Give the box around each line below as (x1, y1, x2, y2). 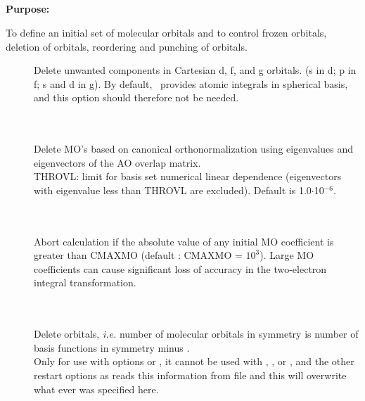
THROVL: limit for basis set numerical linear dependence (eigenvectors (34, 169, 342, 184)
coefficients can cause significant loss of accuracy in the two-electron (34, 261, 327, 276)
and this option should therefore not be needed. (34, 90, 239, 105)
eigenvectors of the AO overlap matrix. (34, 155, 201, 170)
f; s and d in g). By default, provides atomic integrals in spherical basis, (34, 76, 348, 91)
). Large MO (260, 248, 314, 262)
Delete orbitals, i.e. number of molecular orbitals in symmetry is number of (34, 326, 359, 341)
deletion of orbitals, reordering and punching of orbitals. (6, 39, 248, 53)
